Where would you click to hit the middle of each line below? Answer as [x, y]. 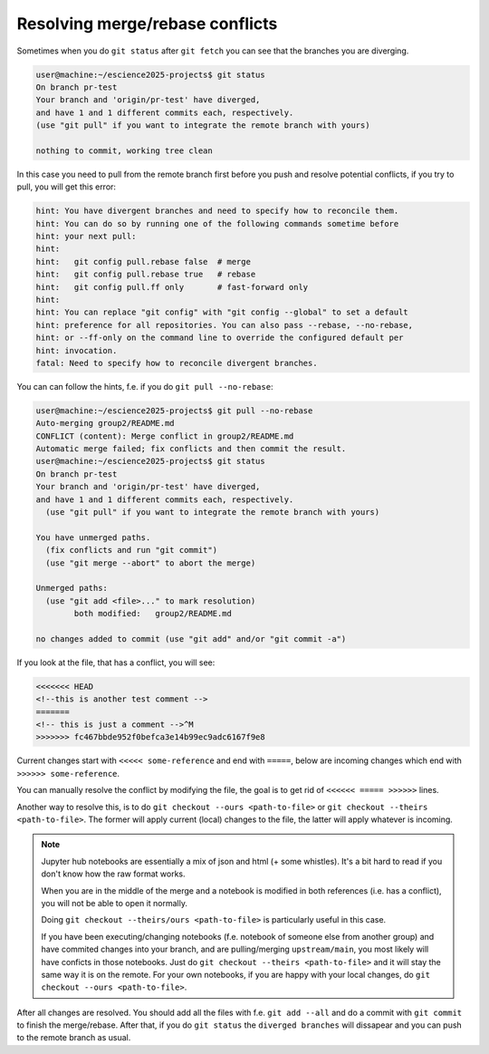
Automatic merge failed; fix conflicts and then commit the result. [191, 449]
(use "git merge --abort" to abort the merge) [151, 563]
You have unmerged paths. [93, 537]
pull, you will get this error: [67, 187]
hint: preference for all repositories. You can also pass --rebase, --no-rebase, [225, 325]
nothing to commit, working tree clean [124, 150]
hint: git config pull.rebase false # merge [143, 261]
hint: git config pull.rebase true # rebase [146, 275]
